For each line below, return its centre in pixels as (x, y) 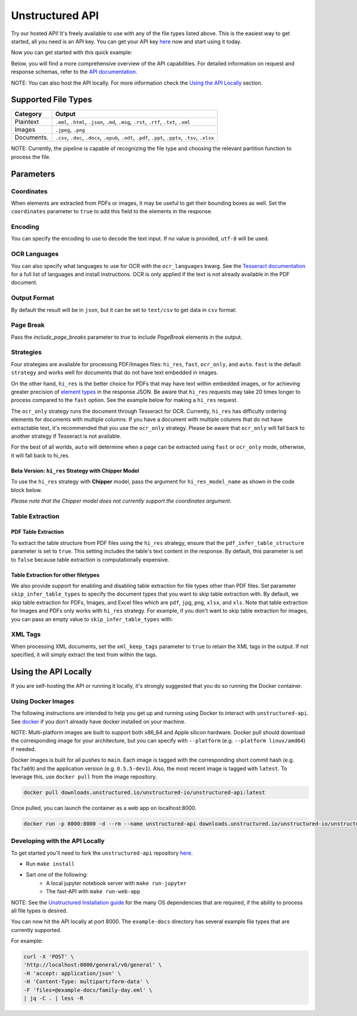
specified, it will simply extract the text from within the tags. (84, 655)
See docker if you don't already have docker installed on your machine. (98, 721)
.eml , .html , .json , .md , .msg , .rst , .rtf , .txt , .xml (123, 122)
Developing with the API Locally (58, 841)
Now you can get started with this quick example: (72, 52)
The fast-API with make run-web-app (93, 892)
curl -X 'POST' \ (49, 957)
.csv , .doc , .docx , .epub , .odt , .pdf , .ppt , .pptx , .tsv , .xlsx (134, 138)
